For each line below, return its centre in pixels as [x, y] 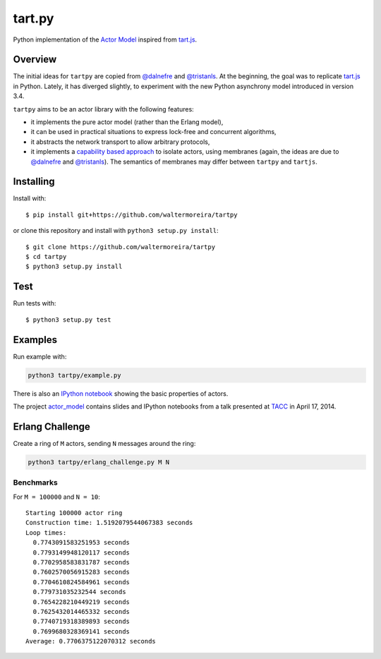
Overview [35, 60]
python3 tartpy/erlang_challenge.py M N [98, 462]
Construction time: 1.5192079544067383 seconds [109, 523]
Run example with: [40, 356]
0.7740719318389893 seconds [81, 622]
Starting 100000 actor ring [74, 513]
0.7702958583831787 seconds [81, 562]
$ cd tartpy [46, 257]
